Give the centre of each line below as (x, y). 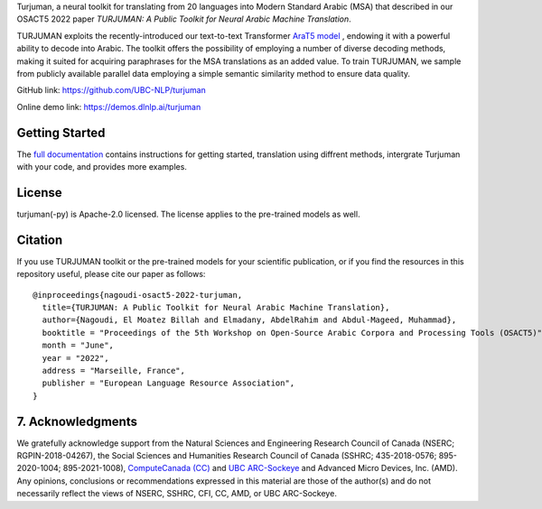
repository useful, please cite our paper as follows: (111, 274)
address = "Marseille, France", (113, 370)
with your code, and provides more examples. (102, 167)
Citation (40, 240)
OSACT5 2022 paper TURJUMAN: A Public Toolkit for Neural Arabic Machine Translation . (184, 19)
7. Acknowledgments (77, 421)
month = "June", (78, 346)
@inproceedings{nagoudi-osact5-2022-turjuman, (138, 295)
